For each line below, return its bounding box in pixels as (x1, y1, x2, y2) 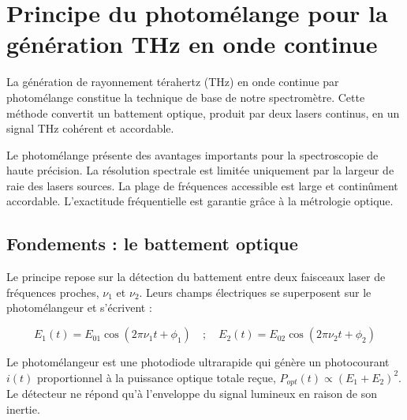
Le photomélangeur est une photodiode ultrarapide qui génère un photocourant (6, 354, 390, 370)
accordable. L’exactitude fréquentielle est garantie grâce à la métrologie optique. (6, 193, 394, 209)
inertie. (6, 400, 40, 417)
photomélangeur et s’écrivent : (6, 299, 152, 316)
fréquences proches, (6, 283, 99, 300)
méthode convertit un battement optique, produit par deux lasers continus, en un (6, 104, 400, 121)
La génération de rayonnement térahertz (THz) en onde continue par (6, 73, 339, 90)
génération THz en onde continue (6, 28, 378, 60)
